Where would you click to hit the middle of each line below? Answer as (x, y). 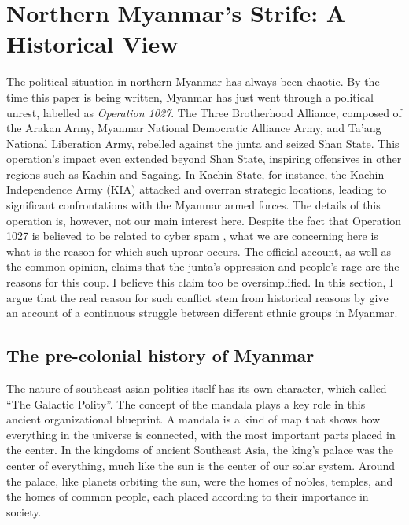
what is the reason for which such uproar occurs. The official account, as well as (199, 251)
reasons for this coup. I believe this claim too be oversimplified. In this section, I (200, 282)
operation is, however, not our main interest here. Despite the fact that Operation (204, 220)
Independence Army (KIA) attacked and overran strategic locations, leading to (197, 189)
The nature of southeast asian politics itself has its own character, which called (197, 388)
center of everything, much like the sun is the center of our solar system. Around (201, 465)
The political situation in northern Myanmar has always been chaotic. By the (193, 81)
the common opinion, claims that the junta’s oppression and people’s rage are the (203, 266)
